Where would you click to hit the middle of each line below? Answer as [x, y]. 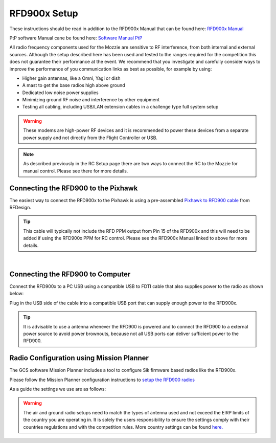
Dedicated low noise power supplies [61, 93]
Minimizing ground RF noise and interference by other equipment [91, 100]
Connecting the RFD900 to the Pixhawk [74, 188]
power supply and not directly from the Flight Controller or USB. [90, 138]
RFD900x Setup [44, 13]
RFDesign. [20, 208]
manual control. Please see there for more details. [76, 171]
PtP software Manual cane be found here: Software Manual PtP [76, 38]
